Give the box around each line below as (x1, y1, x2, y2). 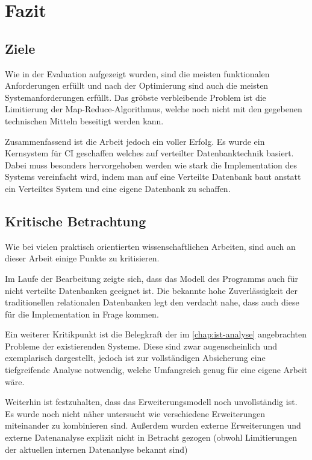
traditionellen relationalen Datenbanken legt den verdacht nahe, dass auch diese (5, 296, 299, 308)
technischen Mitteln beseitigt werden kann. (5, 114, 164, 127)
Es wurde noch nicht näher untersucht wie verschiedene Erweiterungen (5, 407, 266, 420)
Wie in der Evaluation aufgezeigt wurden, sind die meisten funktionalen (5, 67, 270, 80)
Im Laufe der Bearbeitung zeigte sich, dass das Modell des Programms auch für (5, 272, 298, 284)
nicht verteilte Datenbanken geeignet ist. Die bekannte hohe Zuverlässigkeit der (5, 284, 298, 296)
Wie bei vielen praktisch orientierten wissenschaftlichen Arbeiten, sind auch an (5, 240, 296, 252)
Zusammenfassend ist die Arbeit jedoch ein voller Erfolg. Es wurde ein (5, 135, 265, 147)
